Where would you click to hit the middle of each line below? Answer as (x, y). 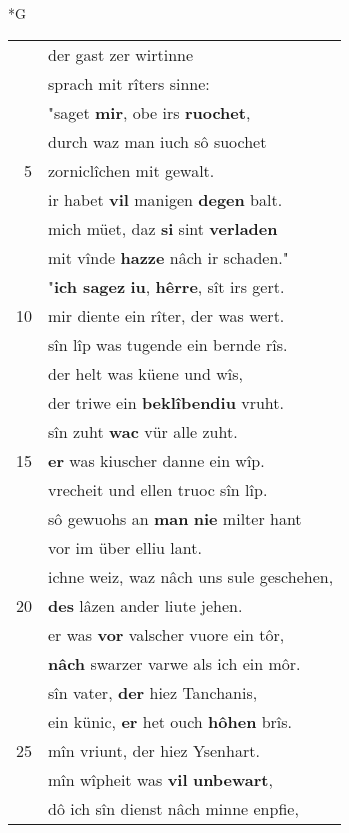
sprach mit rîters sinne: (129, 83)
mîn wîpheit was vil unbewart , (160, 779)
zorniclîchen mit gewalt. (131, 170)
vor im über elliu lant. (125, 547)
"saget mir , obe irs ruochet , (149, 112)
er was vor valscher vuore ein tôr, (166, 634)
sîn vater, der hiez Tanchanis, (153, 692)
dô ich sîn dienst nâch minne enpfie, (173, 808)
